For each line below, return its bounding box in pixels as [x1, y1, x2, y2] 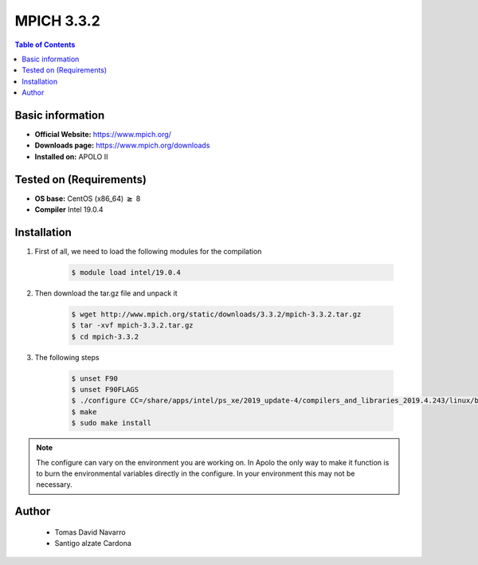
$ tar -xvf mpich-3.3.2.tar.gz [71, 321, 194, 330]
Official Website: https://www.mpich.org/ [34, 130, 171, 139]
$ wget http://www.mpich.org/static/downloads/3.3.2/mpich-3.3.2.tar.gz [71, 309, 362, 319]
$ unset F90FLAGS [71, 385, 139, 394]
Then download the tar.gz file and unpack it [34, 288, 178, 298]
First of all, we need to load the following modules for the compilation [34, 247, 262, 256]
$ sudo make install [71, 418, 151, 428]
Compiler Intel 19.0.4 [34, 205, 104, 214]
